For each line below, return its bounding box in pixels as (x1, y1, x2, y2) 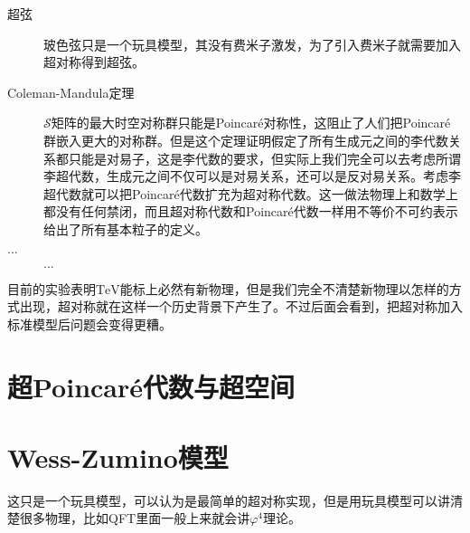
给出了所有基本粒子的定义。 (43, 219, 208, 238)
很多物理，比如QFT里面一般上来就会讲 (19, 509, 250, 528)
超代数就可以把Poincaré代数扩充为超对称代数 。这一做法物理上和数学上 (43, 184, 458, 203)
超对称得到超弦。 (43, 52, 145, 71)
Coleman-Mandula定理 (7, 82, 135, 101)
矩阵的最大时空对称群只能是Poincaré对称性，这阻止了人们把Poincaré (51, 113, 451, 132)
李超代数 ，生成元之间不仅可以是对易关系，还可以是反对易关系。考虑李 (43, 167, 461, 186)
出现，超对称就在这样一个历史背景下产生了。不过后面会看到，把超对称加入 (19, 297, 463, 316)
